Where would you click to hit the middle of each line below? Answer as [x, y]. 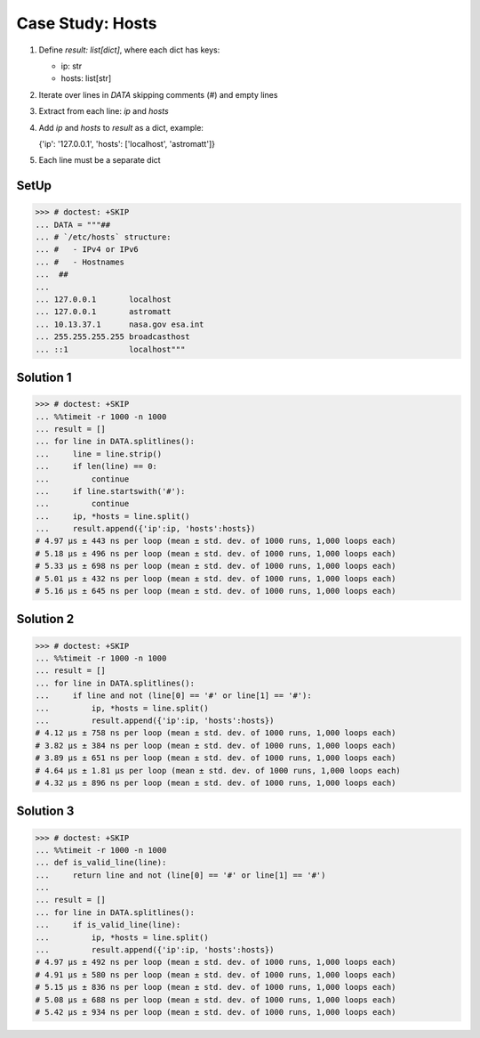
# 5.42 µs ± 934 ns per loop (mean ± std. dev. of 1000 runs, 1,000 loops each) [216, 1012]
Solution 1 [44, 377]
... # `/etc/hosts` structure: [104, 237]
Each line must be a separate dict [100, 160]
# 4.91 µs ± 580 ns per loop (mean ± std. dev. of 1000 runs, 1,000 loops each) [216, 974]
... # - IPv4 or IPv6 [87, 250]
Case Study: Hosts [87, 23]
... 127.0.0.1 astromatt [104, 312]
